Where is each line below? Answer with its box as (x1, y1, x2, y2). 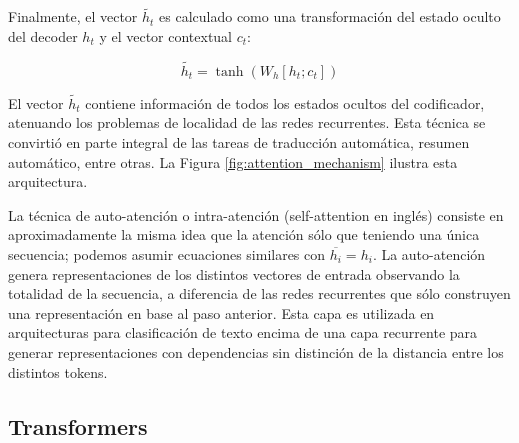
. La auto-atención (372, 244, 486, 264)
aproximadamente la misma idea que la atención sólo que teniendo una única (8, 224, 480, 245)
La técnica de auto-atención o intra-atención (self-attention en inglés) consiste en (8, 204, 504, 225)
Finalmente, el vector (8, 6, 138, 27)
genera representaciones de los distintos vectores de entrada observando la (8, 263, 460, 284)
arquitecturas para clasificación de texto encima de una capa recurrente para (8, 322, 478, 343)
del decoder (8, 25, 78, 46)
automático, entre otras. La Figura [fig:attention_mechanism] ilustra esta (8, 151, 458, 172)
